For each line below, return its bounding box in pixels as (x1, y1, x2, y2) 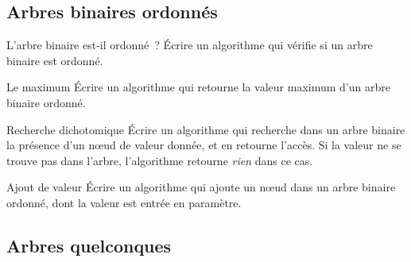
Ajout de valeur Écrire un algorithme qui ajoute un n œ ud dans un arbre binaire (6, 179, 396, 195)
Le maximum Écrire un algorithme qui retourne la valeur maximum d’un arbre (6, 79, 390, 95)
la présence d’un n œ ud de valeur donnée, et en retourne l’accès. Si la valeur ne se (6, 137, 401, 153)
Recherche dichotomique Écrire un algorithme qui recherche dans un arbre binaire (6, 121, 405, 137)
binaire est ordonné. (6, 52, 103, 68)
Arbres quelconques (6, 233, 172, 257)
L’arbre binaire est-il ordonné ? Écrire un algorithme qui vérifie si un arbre (6, 37, 373, 53)
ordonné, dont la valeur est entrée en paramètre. (6, 194, 242, 210)
